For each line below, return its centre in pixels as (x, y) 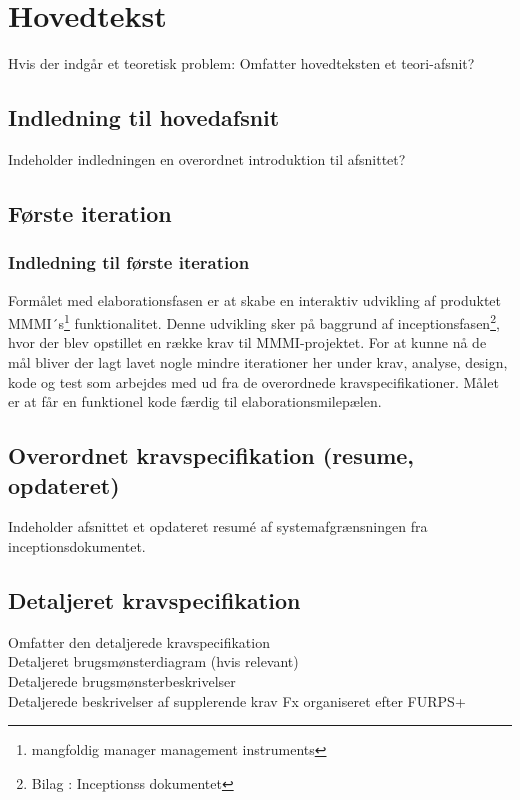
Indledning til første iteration (129, 262)
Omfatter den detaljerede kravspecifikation (139, 641)
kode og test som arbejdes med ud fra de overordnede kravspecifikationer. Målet (253, 381)
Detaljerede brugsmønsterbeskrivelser (122, 680)
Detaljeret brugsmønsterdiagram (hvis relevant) (153, 661)
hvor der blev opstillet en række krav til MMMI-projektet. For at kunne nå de (247, 342)
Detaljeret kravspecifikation (154, 599)
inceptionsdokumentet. (77, 545)
